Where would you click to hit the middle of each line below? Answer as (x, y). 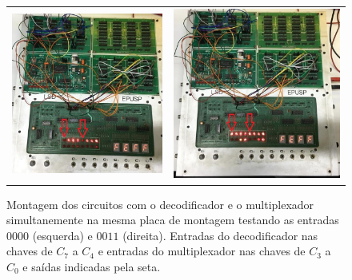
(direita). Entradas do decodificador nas (220, 235)
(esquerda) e (62, 235)
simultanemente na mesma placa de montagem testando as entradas (173, 220)
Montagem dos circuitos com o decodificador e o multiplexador (160, 204)
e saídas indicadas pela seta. (92, 266)
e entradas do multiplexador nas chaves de (202, 251)
